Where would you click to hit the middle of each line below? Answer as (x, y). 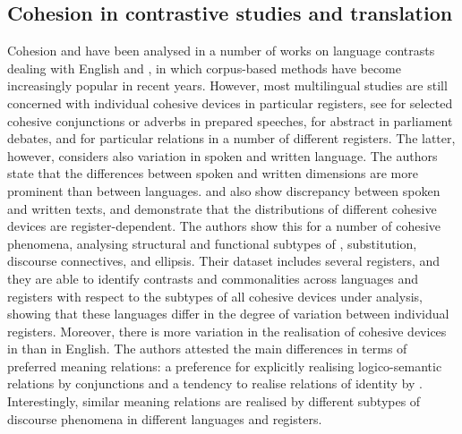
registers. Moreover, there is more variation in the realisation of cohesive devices (227, 331)
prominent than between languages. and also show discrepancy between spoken (224, 190)
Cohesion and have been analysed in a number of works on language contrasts (221, 51)
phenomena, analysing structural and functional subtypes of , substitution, (212, 243)
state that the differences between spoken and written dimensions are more (213, 173)
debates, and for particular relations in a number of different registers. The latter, (231, 138)
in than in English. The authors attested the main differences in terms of (207, 349)
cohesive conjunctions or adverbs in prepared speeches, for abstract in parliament (230, 120)
